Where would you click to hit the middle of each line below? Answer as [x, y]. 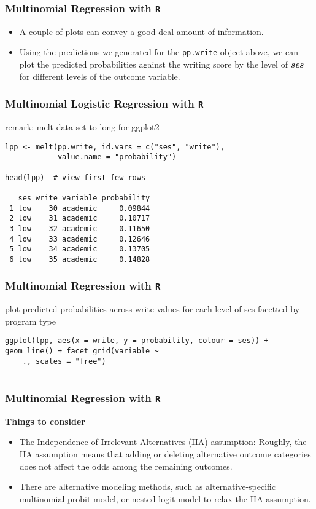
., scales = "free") [64, 361]
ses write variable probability [84, 198]
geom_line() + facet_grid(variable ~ [82, 351]
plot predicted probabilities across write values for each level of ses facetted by [152, 309]
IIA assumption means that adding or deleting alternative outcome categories [165, 454]
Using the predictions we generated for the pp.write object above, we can [159, 52]
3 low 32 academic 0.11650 [80, 228]
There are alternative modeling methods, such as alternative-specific [148, 487]
